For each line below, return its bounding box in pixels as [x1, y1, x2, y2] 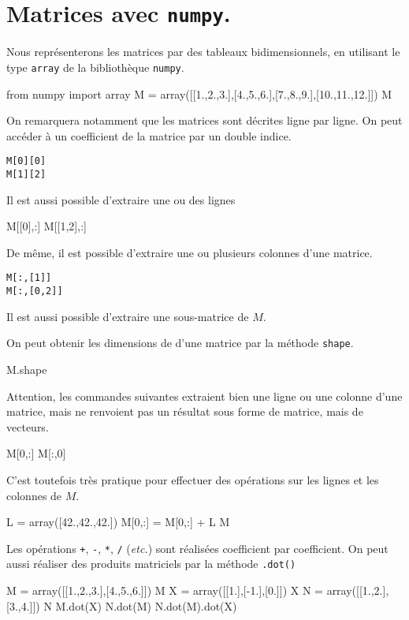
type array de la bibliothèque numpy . [6, 58, 184, 75]
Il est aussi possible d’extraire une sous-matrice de [6, 308, 249, 324]
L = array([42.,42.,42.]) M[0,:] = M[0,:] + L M [6, 514, 230, 530]
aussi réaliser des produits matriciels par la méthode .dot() [6, 555, 296, 572]
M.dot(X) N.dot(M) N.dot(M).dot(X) [55, 597, 237, 614]
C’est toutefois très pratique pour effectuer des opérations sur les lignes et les [6, 471, 379, 487]
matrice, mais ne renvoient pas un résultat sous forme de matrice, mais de [6, 403, 363, 420]
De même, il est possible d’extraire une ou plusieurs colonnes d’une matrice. [6, 244, 373, 260]
